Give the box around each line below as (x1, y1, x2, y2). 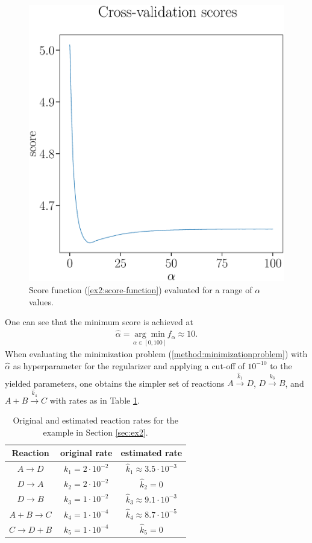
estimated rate (120, 446, 183, 459)
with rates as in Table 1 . (49, 393, 140, 406)
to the (270, 359, 292, 372)
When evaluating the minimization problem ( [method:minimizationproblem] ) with (5, 348, 308, 360)
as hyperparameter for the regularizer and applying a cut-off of (13, 359, 245, 372)
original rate (60, 446, 113, 459)
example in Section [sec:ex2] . (43, 425, 148, 438)
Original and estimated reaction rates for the (13, 414, 178, 427)
